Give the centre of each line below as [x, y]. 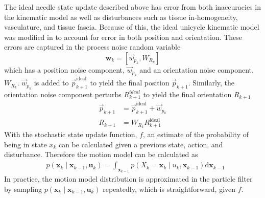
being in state [26, 144]
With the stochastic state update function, [71, 134]
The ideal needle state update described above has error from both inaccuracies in [132, 7]
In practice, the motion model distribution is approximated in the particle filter [128, 179]
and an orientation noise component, [197, 69]
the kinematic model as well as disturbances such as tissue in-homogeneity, [121, 17]
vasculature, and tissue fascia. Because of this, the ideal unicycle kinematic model [132, 27]
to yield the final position [130, 83]
